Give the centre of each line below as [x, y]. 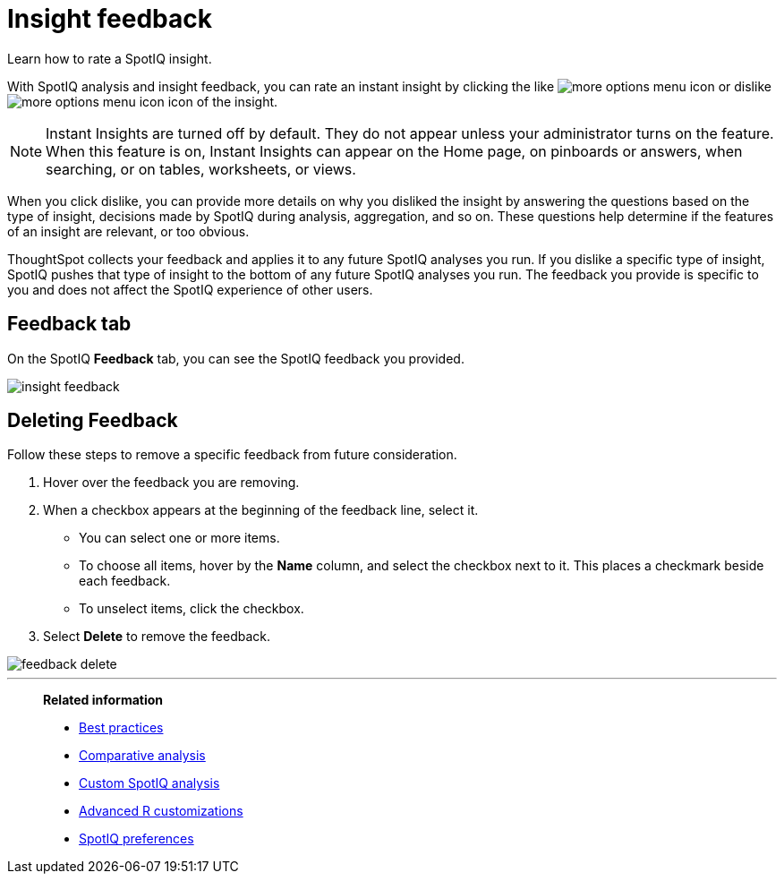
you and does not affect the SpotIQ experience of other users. [190, 289]
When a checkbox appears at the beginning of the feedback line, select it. [261, 510]
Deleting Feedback [93, 421]
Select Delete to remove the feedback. [157, 637]
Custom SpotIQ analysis [149, 783]
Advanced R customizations [161, 811]
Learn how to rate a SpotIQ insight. [110, 58]
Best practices [121, 728]
